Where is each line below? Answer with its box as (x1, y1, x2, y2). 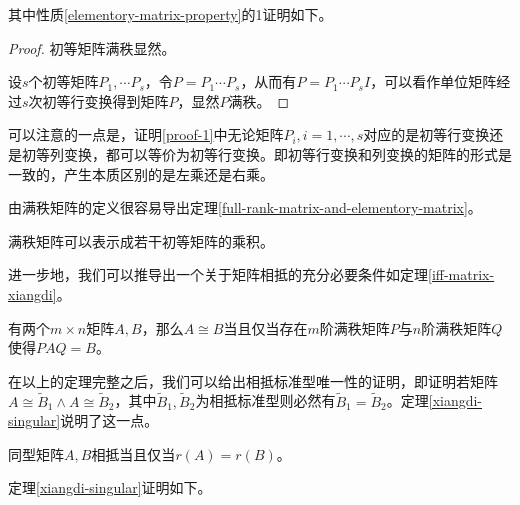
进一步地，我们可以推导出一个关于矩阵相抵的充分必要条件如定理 (8, 264, 428, 285)
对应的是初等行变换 (363, 124, 490, 145)
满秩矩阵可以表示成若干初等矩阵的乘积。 (8, 230, 274, 251)
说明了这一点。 (60, 410, 159, 431)
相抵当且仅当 (91, 443, 176, 464)
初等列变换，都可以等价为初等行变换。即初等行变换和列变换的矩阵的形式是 (21, 143, 512, 164)
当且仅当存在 (223, 317, 308, 338)
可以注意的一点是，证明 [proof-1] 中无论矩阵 (8, 124, 284, 145)
